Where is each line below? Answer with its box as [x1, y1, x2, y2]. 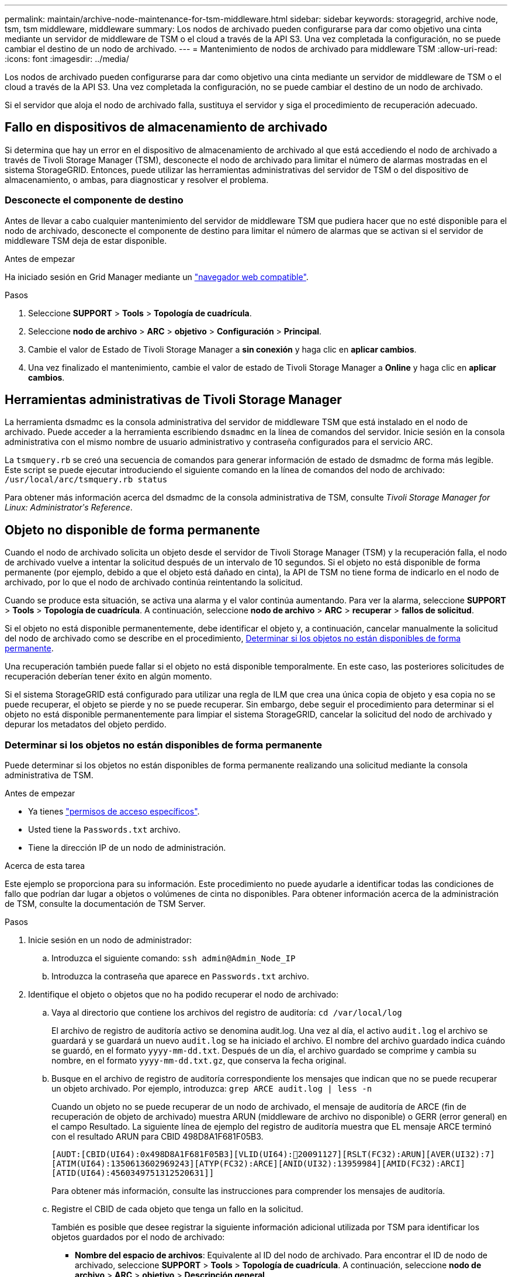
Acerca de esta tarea [5, 861, 85, 871]
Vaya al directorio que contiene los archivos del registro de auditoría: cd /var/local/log [51, 1007, 402, 1018]
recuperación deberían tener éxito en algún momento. [5, 671, 212, 682]
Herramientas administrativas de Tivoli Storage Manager [5, 392, 342, 408]
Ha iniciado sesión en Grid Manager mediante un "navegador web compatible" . [5, 271, 309, 282]
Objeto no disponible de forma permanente [5, 522, 260, 537]
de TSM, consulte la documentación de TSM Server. [5, 899, 206, 909]
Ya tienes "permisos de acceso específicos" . [28, 806, 200, 817]
